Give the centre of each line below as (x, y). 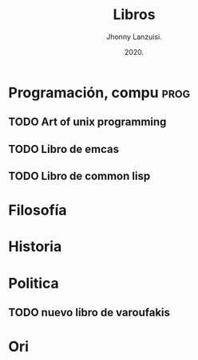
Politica (34, 283)
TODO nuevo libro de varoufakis (89, 313)
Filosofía (38, 211)
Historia (35, 247)
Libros (134, 15)
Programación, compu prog (99, 92)
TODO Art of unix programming (87, 122)
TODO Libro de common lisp (79, 176)
